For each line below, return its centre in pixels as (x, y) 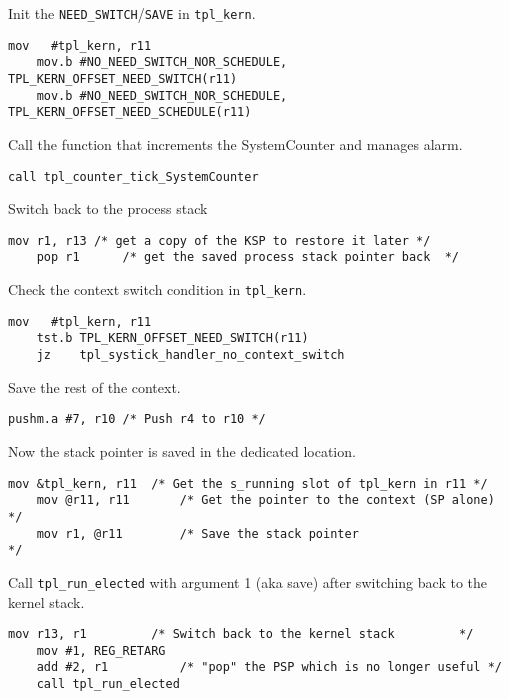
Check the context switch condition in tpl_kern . (157, 289)
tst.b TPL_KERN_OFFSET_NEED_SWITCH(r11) (172, 338)
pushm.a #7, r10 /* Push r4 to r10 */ (137, 419)
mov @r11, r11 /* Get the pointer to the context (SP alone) (265, 500)
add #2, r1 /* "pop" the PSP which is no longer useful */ (269, 667)
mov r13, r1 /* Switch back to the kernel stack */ (241, 634)
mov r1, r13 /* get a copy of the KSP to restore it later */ (219, 240)
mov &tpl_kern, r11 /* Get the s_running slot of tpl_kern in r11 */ (248, 483)
